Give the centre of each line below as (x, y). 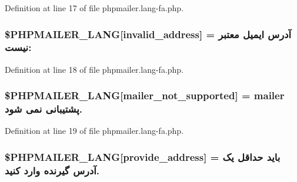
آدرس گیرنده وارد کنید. (52, 170)
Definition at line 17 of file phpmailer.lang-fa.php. (94, 8)
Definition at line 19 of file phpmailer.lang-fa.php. (94, 131)
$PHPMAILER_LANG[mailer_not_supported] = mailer (145, 95)
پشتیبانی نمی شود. (44, 109)
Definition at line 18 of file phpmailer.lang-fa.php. (94, 69)
